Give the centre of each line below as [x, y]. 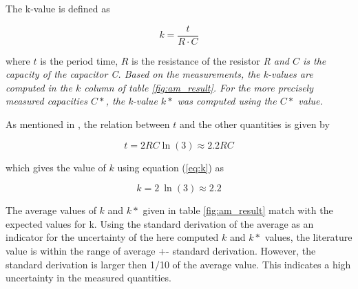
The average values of [51, 210]
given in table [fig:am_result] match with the [238, 210]
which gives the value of [56, 167]
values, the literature [308, 237]
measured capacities [46, 101]
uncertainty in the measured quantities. [88, 278]
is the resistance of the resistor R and [210, 60]
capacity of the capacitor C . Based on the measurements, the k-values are [159, 74]
